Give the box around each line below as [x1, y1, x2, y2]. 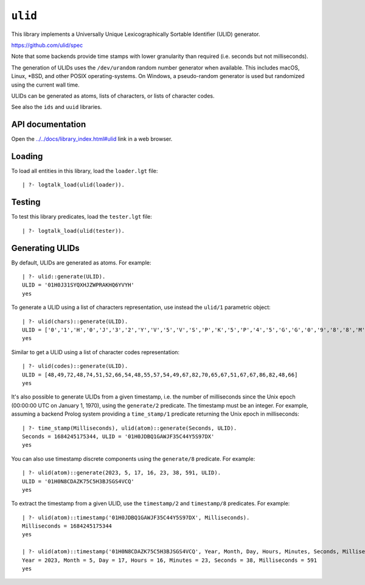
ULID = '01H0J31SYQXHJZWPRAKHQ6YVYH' [22, 282, 135, 289]
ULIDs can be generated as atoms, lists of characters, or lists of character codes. [11, 92, 215, 99]
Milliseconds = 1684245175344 [22, 523, 113, 530]
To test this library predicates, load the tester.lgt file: [11, 213, 152, 221]
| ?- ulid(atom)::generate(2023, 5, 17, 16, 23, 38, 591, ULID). [22, 469, 221, 477]
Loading [11, 151, 43, 161]
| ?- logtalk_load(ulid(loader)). [22, 182, 125, 188]
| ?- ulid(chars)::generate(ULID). [22, 317, 128, 325]
